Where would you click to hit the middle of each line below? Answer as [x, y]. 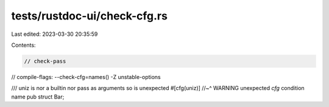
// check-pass [45, 61]
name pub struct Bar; [38, 97]
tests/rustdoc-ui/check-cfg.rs [89, 16]
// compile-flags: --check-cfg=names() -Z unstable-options [86, 77]
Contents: [23, 45]
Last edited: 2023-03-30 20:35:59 [55, 34]
